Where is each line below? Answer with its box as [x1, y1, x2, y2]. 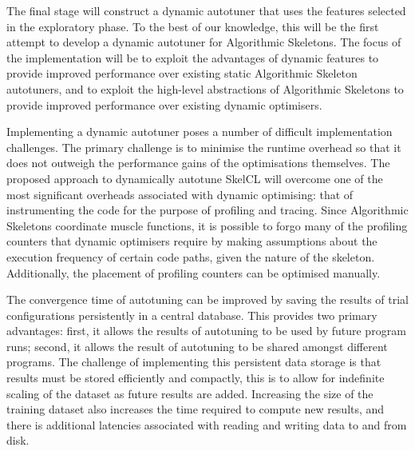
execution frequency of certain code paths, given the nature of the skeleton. [6, 248, 375, 265]
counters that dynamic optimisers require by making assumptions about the [6, 233, 377, 249]
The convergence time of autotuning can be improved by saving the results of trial [6, 291, 409, 308]
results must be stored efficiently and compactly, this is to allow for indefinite [6, 369, 385, 386]
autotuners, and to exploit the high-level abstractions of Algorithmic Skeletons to [6, 80, 404, 97]
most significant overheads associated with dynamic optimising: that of [6, 186, 354, 202]
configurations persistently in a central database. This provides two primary [6, 306, 377, 323]
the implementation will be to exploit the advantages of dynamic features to [6, 49, 379, 66]
